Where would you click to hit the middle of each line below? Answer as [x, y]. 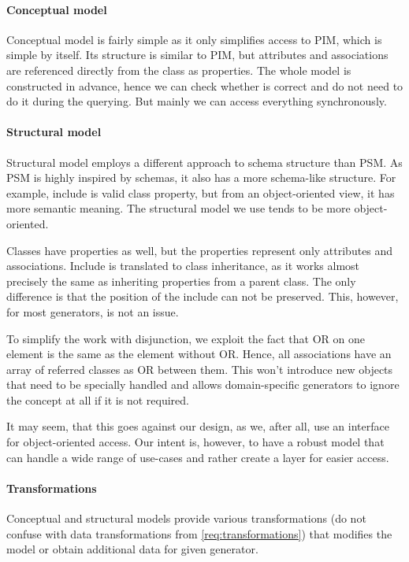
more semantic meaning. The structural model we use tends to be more [178, 208]
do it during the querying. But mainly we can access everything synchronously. [197, 101]
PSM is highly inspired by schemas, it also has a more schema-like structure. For [201, 177]
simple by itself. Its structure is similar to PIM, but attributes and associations [197, 55]
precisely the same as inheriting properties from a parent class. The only [181, 281]
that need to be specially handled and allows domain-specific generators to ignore [203, 385]
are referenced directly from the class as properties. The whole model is [179, 70]
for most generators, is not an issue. [93, 311]
